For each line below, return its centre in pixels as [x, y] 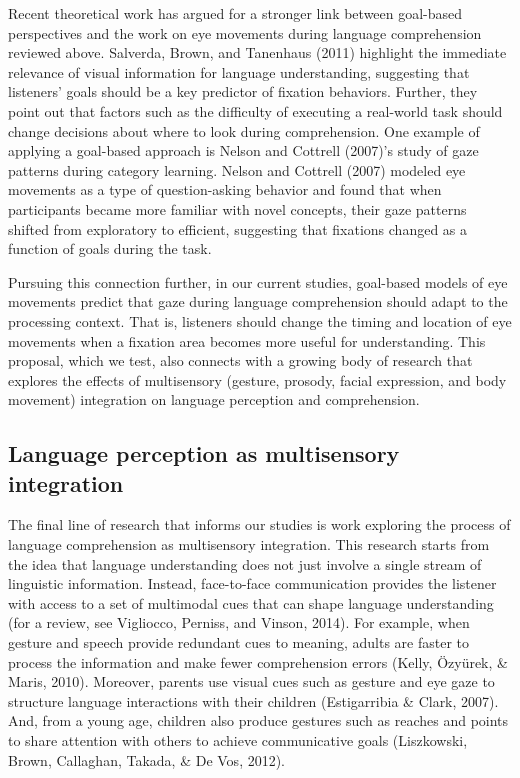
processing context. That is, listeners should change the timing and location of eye [260, 320]
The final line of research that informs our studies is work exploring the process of [259, 524]
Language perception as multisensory [204, 453]
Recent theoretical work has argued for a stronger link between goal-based [235, 13]
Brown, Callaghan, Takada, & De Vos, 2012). [147, 759]
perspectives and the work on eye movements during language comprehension [245, 32]
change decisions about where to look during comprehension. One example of [244, 130]
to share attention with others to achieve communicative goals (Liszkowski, [238, 740]
